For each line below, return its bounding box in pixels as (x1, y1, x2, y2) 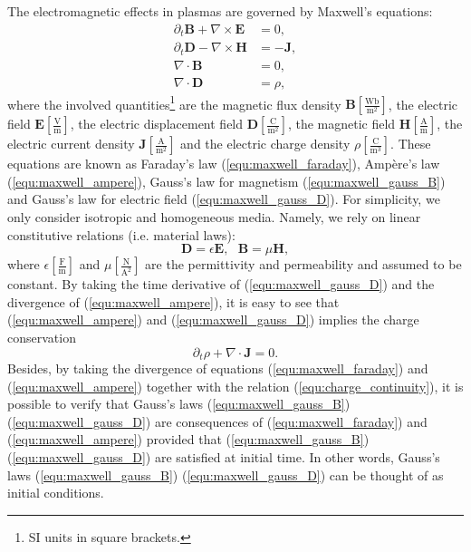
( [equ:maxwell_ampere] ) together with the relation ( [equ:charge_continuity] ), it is (7, 376, 464, 395)
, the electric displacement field (70, 114, 244, 133)
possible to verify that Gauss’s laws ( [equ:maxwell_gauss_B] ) (7, 394, 351, 413)
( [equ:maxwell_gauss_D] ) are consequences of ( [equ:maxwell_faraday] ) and (7, 412, 428, 431)
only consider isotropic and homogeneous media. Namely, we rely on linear (7, 208, 421, 227)
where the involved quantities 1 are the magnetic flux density (7, 92, 341, 113)
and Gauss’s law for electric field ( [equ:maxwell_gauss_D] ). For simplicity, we (7, 189, 440, 208)
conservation (7, 328, 76, 347)
